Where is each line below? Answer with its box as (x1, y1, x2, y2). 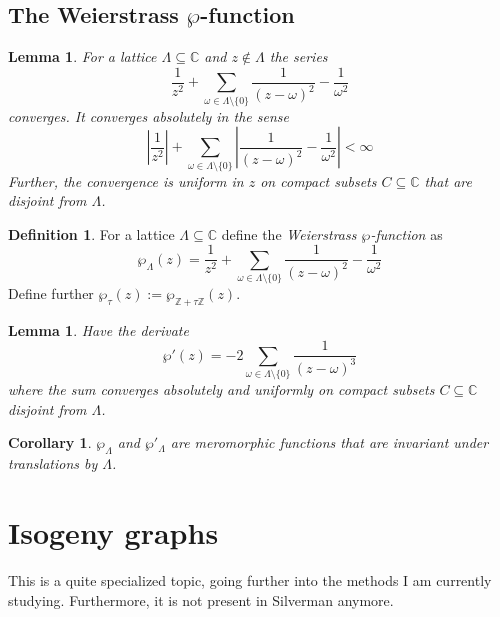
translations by (8, 453, 98, 474)
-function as (370, 223, 443, 244)
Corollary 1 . (8, 432, 92, 453)
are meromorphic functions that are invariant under (170, 432, 489, 453)
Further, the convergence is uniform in (8, 170, 244, 191)
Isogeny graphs (8, 512, 219, 553)
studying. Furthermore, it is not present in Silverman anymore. (8, 589, 394, 610)
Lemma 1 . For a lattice (8, 46, 157, 67)
